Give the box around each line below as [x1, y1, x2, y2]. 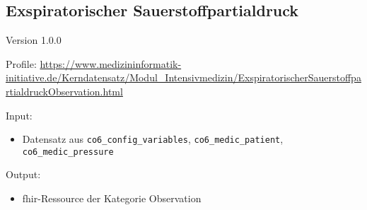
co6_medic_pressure [22, 146, 114, 157]
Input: [6, 107, 33, 122]
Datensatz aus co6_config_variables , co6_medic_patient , [22, 132, 284, 146]
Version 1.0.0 [6, 33, 62, 47]
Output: [6, 167, 41, 182]
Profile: [6, 56, 37, 71]
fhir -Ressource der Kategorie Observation [22, 191, 202, 206]
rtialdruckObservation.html [6, 83, 123, 98]
